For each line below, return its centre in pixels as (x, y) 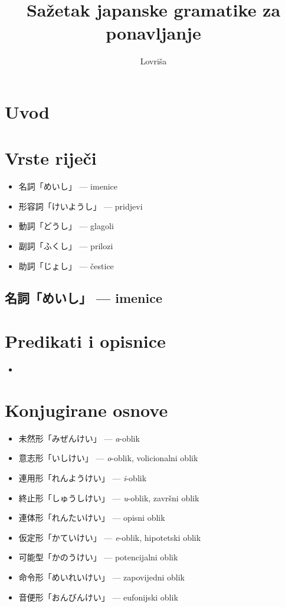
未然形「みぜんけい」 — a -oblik (79, 438)
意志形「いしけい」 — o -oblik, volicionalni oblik (108, 458)
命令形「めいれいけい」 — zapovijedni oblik (101, 577)
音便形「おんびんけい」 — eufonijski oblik (98, 597)
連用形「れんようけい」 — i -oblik (83, 478)
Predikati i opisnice (85, 341)
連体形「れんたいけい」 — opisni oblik (92, 518)
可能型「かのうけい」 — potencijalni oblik (98, 557)
